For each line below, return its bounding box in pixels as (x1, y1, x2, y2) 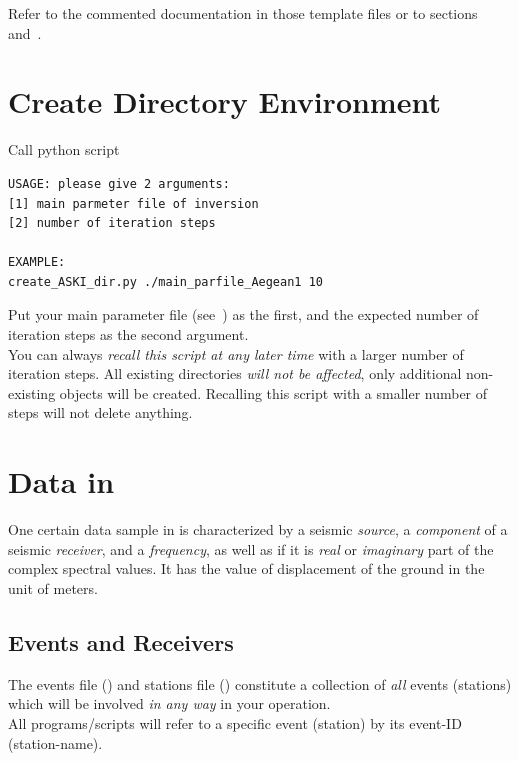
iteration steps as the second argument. (8, 324, 249, 345)
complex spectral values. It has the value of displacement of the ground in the (8, 558, 485, 579)
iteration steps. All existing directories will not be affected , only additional (8, 363, 462, 384)
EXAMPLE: (8, 255, 66, 270)
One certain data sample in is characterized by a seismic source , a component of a (8, 519, 508, 540)
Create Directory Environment (8, 81, 441, 122)
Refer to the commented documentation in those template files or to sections (8, 3, 478, 23)
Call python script (8, 139, 120, 160)
